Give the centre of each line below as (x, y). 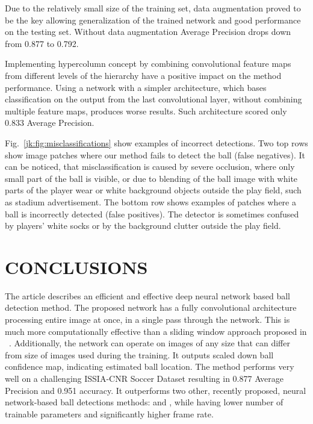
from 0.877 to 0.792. (42, 43)
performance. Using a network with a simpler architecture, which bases (136, 87)
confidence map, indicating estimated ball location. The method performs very (150, 366)
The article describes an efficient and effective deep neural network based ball (147, 295)
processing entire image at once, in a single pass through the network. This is (147, 319)
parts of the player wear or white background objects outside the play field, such (153, 190)
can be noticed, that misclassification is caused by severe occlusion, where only (150, 167)
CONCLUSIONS (76, 267)
